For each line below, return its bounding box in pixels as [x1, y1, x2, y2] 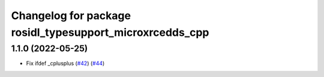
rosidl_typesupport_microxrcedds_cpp [11, 26, 209, 39]
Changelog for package [11, 9, 131, 22]
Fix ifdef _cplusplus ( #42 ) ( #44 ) [26, 60, 105, 67]
